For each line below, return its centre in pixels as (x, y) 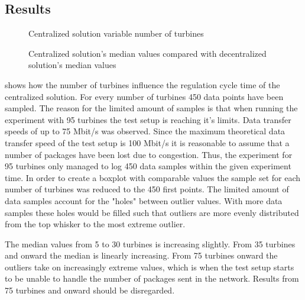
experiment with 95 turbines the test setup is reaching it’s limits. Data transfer (148, 119)
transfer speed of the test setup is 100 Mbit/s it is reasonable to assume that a (147, 142)
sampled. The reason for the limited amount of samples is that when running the (151, 108)
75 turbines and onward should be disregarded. (90, 290)
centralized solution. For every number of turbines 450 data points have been (144, 96)
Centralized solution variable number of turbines (116, 33)
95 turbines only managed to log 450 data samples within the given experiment (148, 166)
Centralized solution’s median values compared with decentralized (147, 53)
